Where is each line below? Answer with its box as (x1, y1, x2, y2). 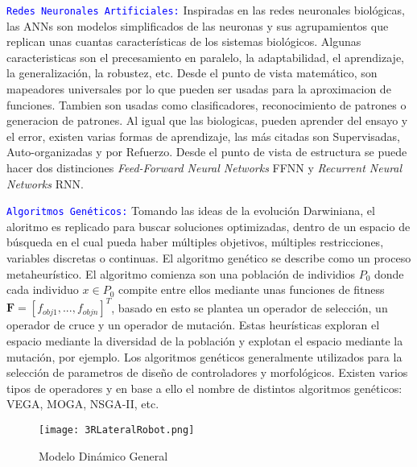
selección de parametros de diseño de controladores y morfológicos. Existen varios (6, 364, 408, 381)
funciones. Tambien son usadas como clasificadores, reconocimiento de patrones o (6, 96, 407, 113)
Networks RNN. (6, 175, 84, 192)
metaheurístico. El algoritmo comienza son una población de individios (6, 265, 355, 282)
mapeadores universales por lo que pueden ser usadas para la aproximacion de (6, 81, 391, 97)
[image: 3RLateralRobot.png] (39, 424, 195, 436)
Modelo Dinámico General (39, 447, 168, 464)
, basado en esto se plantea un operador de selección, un (111, 299, 388, 316)
